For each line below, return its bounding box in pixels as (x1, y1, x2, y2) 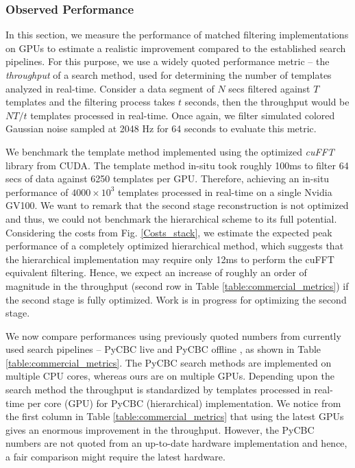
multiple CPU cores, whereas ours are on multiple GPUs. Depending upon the (5, 369, 334, 383)
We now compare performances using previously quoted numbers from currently (5, 328, 341, 343)
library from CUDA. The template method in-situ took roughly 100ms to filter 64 (5, 158, 349, 172)
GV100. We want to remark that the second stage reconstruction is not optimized (5, 198, 349, 212)
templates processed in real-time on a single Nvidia (118, 184, 332, 199)
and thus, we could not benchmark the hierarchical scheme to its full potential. (5, 211, 337, 225)
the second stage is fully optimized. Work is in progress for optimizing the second (5, 292, 347, 306)
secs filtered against (228, 81, 310, 95)
